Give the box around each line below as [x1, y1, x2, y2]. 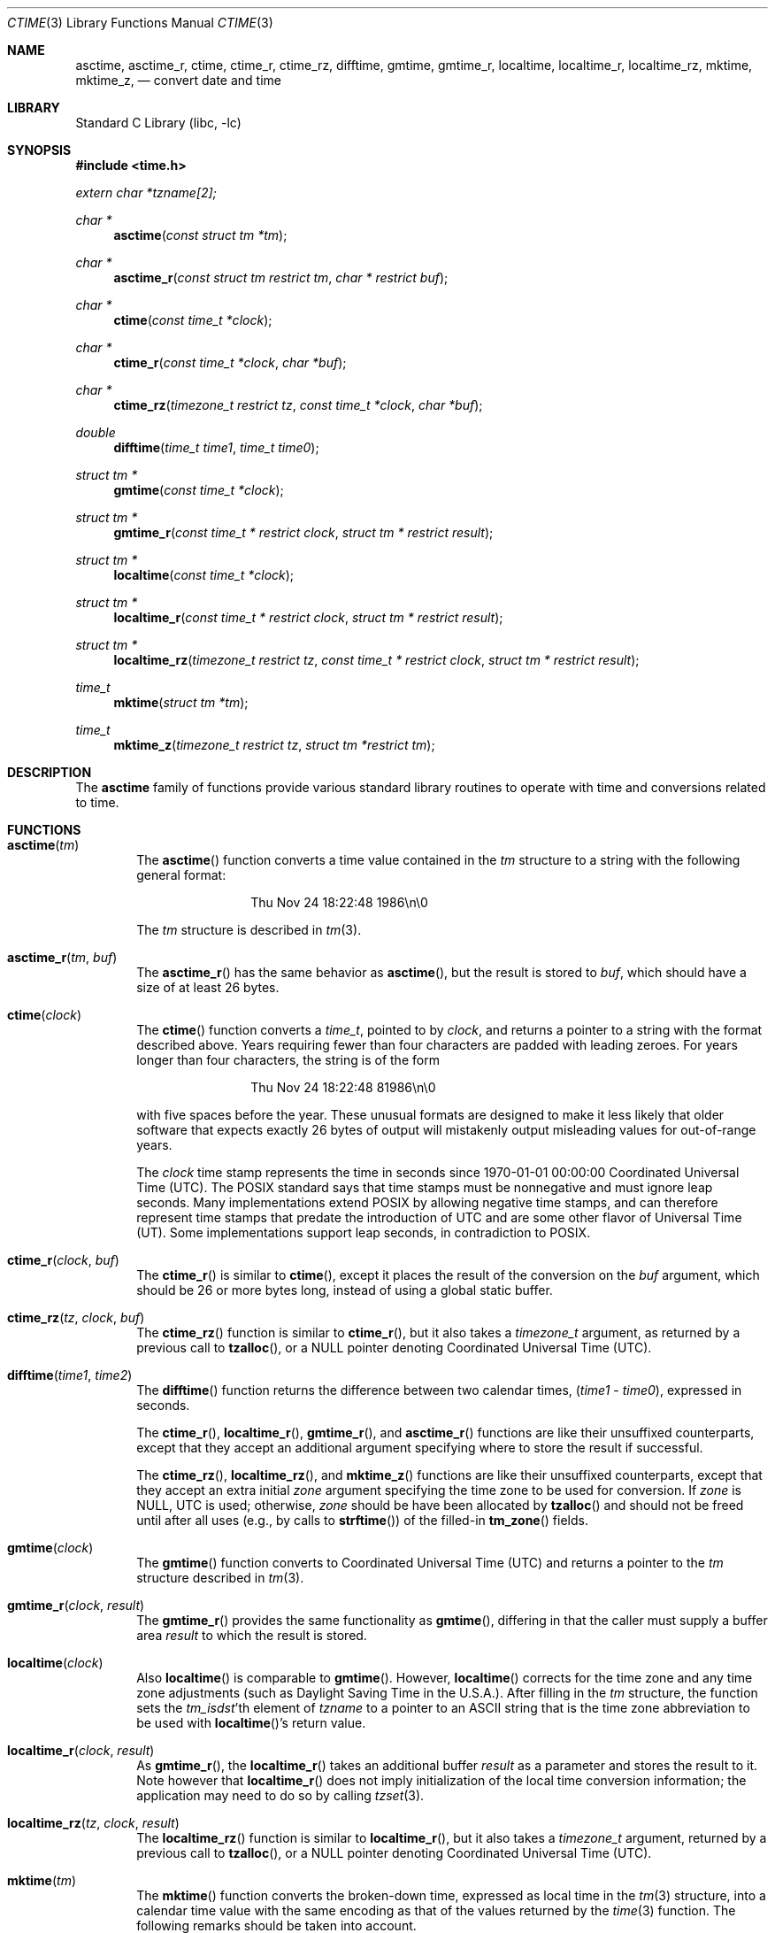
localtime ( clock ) [7, 1655, 104, 1670]
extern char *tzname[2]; [75, 185, 217, 200]
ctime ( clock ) [7, 1007, 81, 1022]
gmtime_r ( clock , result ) [7, 1598, 145, 1613]
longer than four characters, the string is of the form [136, 1052, 440, 1067]
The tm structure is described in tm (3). [136, 922, 362, 937]
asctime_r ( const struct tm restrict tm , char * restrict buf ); [113, 270, 449, 285]
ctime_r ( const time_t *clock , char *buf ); [113, 355, 347, 370]
